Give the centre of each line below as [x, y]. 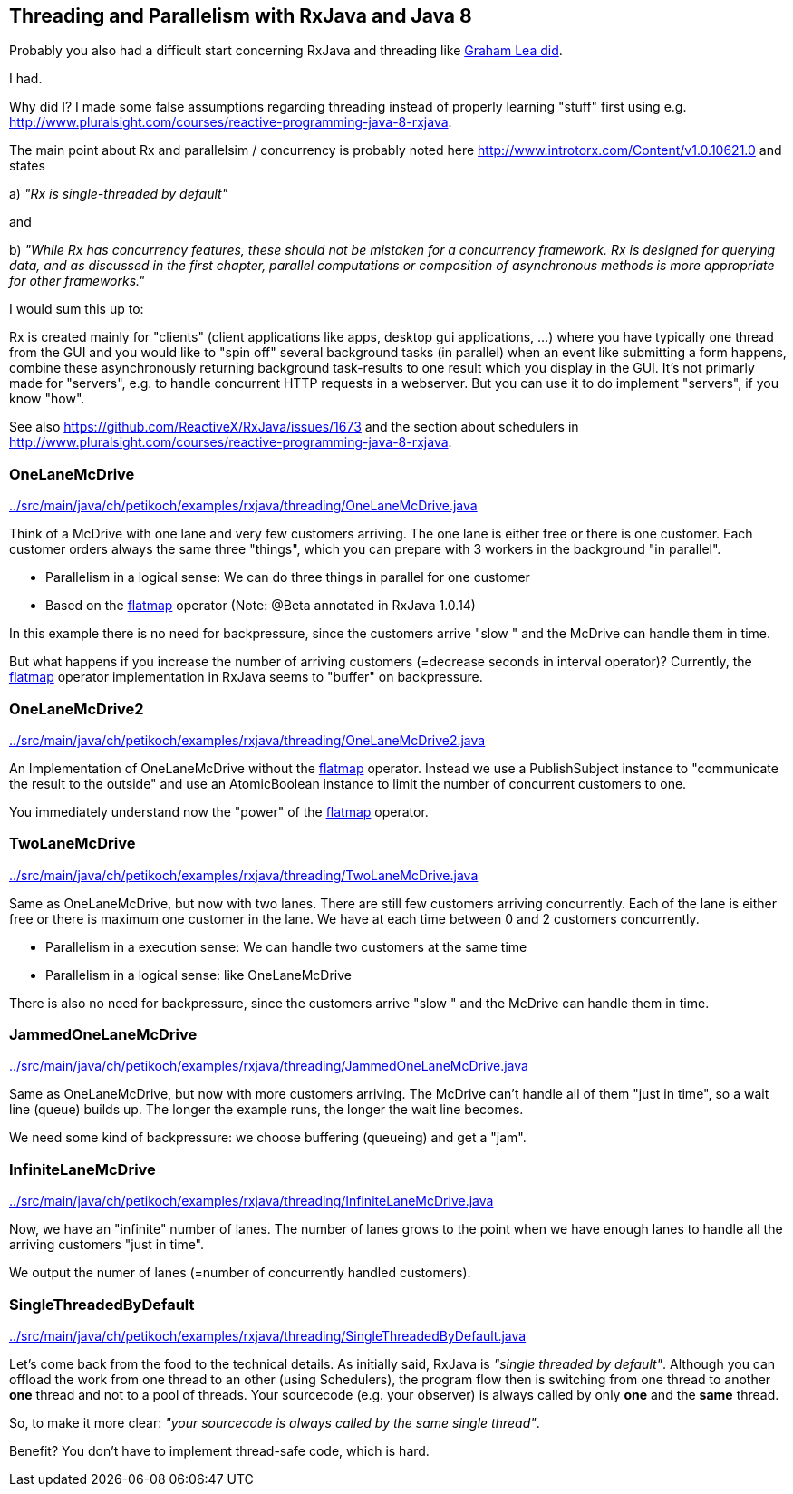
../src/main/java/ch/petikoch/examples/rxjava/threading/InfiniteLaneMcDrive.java [251, 1201]
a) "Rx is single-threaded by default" [119, 194]
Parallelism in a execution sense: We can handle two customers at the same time [286, 946]
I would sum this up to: [77, 309]
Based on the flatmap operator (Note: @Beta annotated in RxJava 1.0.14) [261, 606]
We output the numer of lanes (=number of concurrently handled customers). [240, 1273]
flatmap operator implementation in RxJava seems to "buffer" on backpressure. [246, 677]
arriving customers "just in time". [107, 1245]
